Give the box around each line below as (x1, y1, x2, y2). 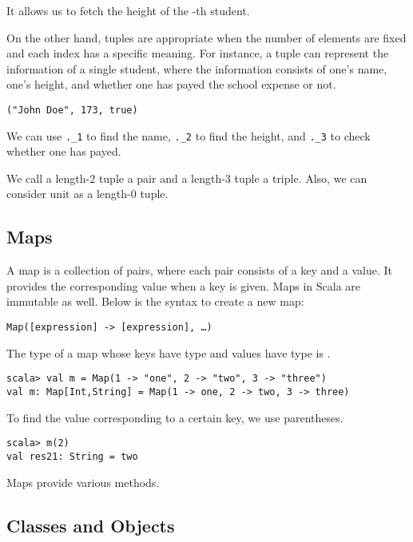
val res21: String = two (6, 450, 138, 462)
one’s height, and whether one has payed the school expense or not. (6, 76, 336, 93)
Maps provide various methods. (6, 473, 160, 490)
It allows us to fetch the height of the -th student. (6, 2, 250, 18)
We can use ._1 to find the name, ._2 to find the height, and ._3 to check (6, 127, 371, 144)
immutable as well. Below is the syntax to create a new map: (6, 293, 304, 310)
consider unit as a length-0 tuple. (6, 185, 169, 202)
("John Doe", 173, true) (6, 104, 138, 116)
